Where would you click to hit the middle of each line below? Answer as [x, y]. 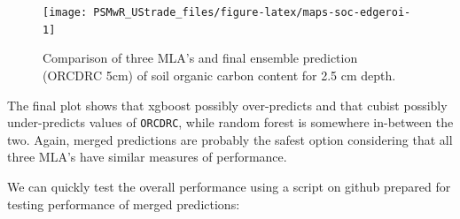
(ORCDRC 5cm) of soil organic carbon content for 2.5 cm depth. [219, 75]
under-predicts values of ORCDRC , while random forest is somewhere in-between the [230, 122]
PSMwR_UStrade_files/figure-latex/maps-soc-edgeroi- [252, 12]
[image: [65, 12]
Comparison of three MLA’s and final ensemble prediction [200, 58]
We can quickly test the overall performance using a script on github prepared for [229, 186]
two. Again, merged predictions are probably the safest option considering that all [230, 139]
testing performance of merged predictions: [124, 204]
